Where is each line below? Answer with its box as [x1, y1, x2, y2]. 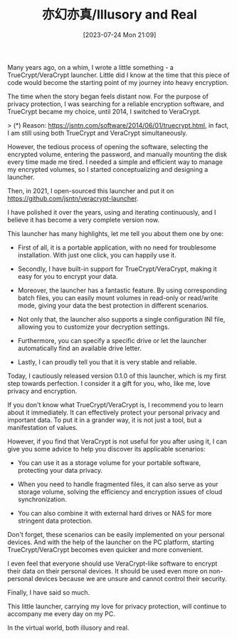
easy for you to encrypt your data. [17, 272, 118, 280]
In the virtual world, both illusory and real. [7, 623, 130, 632]
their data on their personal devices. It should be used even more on [7, 566, 208, 575]
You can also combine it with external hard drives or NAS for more [17, 508, 212, 517]
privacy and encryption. [7, 387, 78, 395]
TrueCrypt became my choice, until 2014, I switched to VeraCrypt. [7, 107, 201, 116]
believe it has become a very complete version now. [7, 215, 160, 224]
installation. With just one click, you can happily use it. [17, 250, 177, 259]
